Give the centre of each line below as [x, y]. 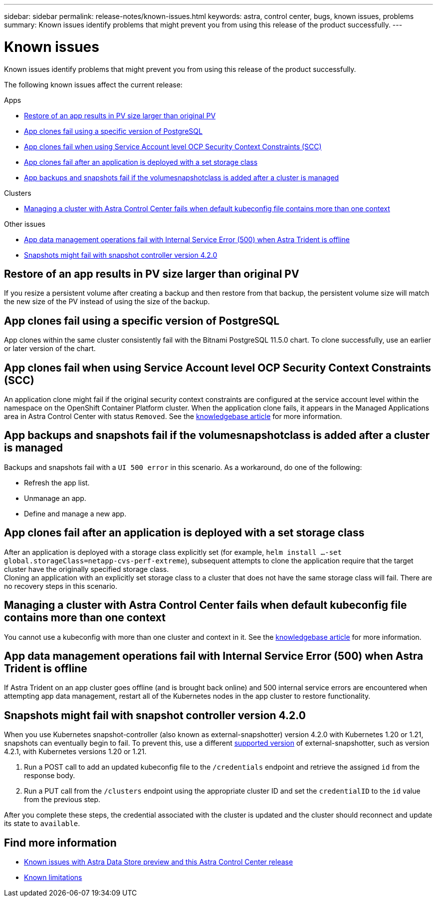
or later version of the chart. [50, 349]
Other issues [25, 224]
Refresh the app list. [57, 482]
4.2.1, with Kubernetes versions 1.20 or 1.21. [75, 752]
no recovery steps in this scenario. [61, 586]
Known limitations [53, 878]
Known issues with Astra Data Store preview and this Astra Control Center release [159, 862]
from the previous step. [62, 800]
